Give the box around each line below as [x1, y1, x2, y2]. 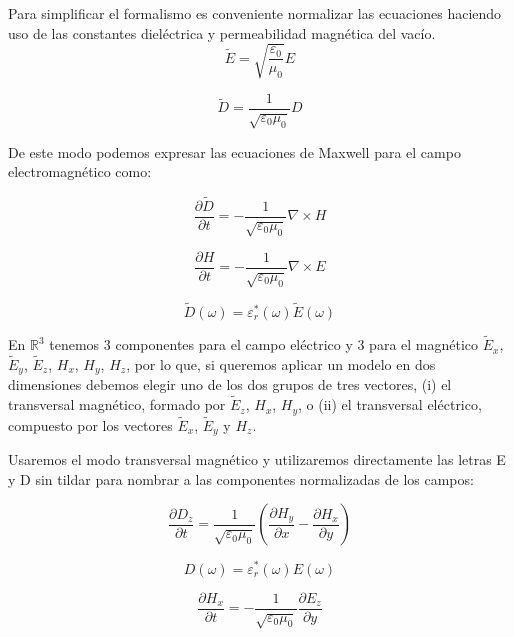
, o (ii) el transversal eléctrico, [298, 394, 482, 415]
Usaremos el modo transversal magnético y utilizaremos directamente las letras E [8, 449, 506, 470]
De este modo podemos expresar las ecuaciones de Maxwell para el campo [8, 141, 461, 162]
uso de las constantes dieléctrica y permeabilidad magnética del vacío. [8, 22, 436, 43]
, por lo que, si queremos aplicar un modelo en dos [126, 353, 436, 374]
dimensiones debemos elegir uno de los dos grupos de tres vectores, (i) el [8, 374, 452, 395]
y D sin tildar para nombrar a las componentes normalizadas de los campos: [8, 468, 474, 489]
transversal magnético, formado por [8, 394, 226, 415]
